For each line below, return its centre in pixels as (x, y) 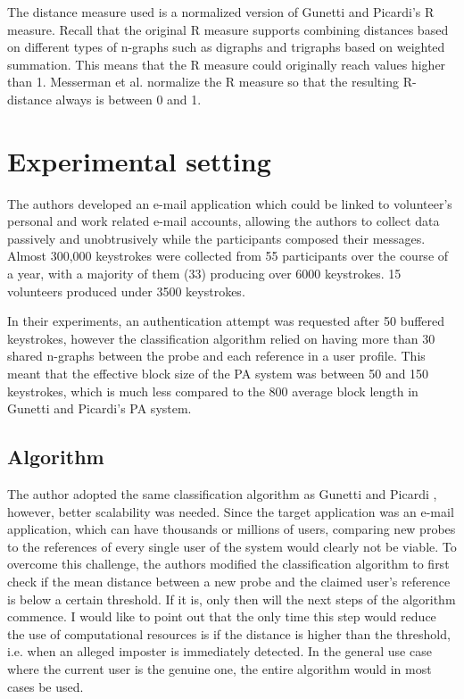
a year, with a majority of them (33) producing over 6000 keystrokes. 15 (204, 274)
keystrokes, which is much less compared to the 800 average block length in (213, 391)
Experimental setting (139, 160)
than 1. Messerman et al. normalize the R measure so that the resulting (203, 82)
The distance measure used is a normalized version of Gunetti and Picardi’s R (221, 12)
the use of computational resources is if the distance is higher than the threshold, (229, 633)
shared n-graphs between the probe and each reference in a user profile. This (216, 356)
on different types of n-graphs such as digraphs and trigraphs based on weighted (226, 47)
